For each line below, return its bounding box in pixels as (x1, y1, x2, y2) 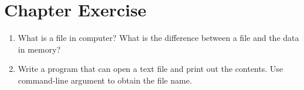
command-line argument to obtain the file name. (18, 74, 192, 86)
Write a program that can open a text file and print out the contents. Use (18, 63, 283, 75)
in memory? (18, 43, 61, 55)
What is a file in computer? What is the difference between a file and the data (18, 32, 299, 44)
